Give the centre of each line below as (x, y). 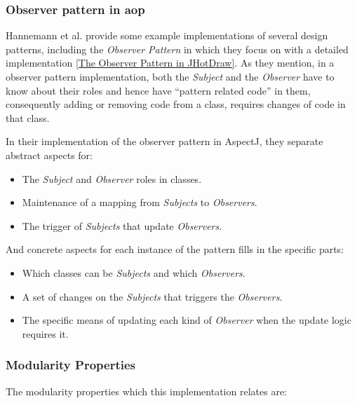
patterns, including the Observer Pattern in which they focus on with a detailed (177, 49)
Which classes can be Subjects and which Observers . (134, 272)
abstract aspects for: (49, 155)
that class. (28, 117)
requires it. (45, 333)
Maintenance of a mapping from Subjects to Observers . (140, 202)
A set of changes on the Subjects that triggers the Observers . (152, 296)
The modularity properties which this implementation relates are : (147, 391)
